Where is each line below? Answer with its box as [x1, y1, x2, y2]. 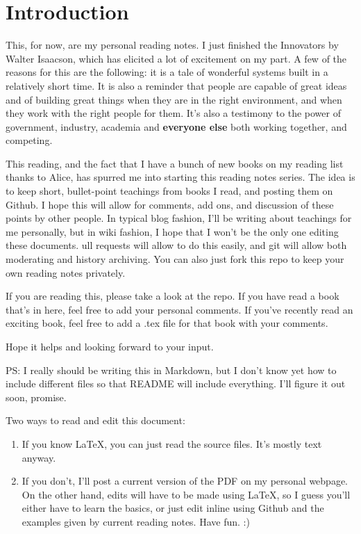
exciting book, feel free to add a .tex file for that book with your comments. [6, 316, 328, 330]
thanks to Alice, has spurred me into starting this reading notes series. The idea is [6, 170, 355, 184]
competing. [6, 133, 53, 147]
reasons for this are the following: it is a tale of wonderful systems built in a [6, 65, 328, 79]
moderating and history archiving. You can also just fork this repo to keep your [6, 252, 344, 266]
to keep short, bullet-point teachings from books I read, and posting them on [6, 184, 333, 198]
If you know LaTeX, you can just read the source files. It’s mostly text [22, 436, 322, 451]
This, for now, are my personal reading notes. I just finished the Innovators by [6, 38, 339, 52]
